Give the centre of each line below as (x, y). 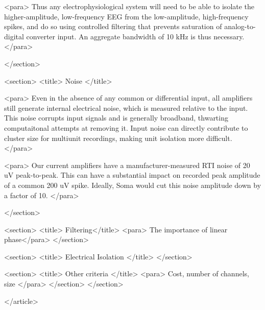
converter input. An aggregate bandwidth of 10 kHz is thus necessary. (135, 36)
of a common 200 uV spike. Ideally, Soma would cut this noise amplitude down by (133, 185)
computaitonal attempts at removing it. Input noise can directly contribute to (126, 127)
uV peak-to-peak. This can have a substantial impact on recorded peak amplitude (132, 175)
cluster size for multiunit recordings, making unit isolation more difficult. (118, 138)
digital (14, 36)
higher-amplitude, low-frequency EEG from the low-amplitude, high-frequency (126, 16)
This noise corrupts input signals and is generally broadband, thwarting (116, 118)
